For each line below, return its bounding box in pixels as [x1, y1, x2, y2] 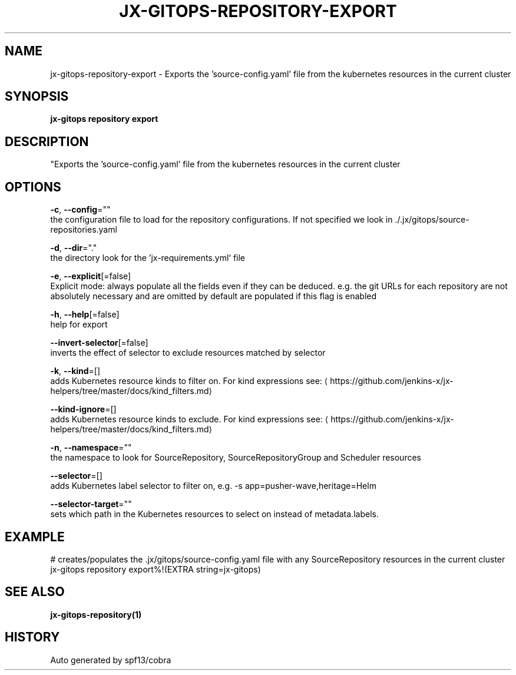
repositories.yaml [50, 224, 117, 235]
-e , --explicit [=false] [50, 271, 131, 282]
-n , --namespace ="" [50, 442, 132, 453]
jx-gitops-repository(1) [50, 609, 142, 620]
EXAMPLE [5, 529, 65, 544]
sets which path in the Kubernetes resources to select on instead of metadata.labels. [50, 509, 379, 520]
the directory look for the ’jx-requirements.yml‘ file [50, 253, 246, 263]
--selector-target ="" [50, 499, 132, 509]
